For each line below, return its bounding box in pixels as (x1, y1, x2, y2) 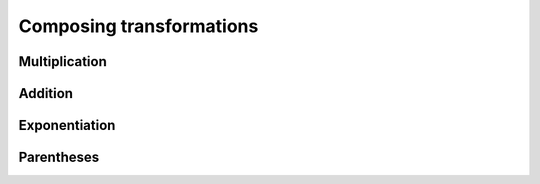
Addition (18, 85, 74, 102)
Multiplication (18, 53, 107, 70)
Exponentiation (18, 117, 116, 134)
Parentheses (18, 149, 100, 166)
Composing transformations (18, 15, 259, 37)
